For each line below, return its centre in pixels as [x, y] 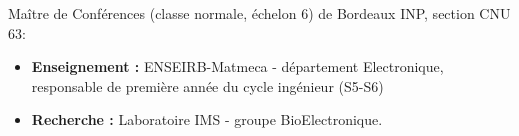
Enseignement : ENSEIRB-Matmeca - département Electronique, [237, 66]
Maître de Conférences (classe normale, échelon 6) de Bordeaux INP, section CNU [259, 13]
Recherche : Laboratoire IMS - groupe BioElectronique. [207, 119]
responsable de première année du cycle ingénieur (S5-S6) [207, 85]
